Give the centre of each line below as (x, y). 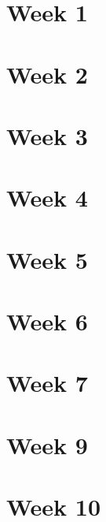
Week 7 (47, 383)
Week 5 (47, 259)
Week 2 (47, 74)
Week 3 (47, 135)
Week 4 (47, 198)
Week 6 (47, 321)
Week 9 (47, 444)
